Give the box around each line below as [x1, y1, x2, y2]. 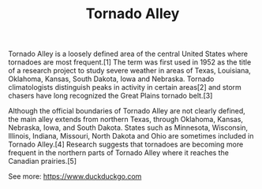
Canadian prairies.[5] [8, 157, 77, 166]
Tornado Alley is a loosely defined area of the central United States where [8, 49, 249, 59]
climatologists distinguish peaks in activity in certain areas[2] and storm [8, 83, 242, 92]
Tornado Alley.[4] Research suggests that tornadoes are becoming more [8, 139, 244, 150]
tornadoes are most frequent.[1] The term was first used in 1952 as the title [8, 57, 252, 67]
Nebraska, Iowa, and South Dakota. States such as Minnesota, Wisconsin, [8, 123, 249, 132]
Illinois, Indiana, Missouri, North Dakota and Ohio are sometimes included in [8, 132, 254, 141]
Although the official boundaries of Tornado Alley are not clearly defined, [8, 106, 246, 116]
